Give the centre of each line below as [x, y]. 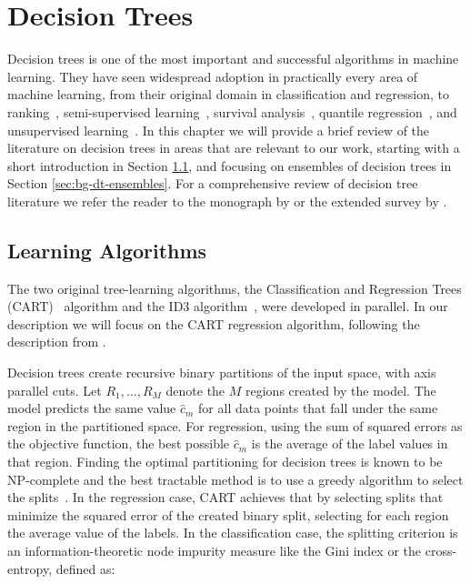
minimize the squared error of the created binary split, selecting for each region [228, 514]
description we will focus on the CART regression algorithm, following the [214, 323]
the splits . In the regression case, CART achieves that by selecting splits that [225, 497]
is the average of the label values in [350, 443]
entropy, [30, 568]
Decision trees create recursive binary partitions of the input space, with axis [222, 373]
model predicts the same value [92, 408]
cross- [441, 550]
